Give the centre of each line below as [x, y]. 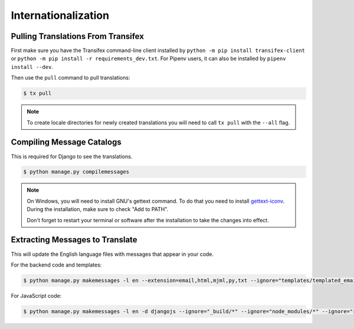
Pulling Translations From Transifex [78, 36]
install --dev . [32, 67]
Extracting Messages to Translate [74, 240]
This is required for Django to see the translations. [72, 156]
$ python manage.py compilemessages [76, 172]
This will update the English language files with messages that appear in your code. [112, 254]
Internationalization [60, 15]
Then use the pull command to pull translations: [71, 78]
